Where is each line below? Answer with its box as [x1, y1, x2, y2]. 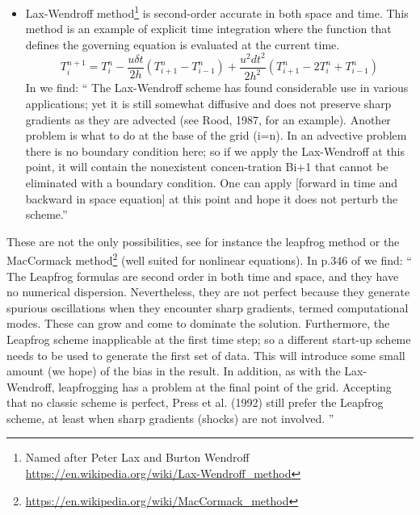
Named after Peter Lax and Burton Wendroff [25, 449, 250, 466]
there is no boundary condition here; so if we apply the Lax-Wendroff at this [25, 142, 405, 159]
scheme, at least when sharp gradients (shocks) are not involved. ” [6, 409, 334, 426]
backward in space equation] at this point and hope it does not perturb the [25, 190, 398, 207]
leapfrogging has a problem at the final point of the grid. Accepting [58, 378, 392, 395]
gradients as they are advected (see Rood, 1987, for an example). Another [25, 111, 391, 128]
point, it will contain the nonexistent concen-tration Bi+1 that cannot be [25, 158, 388, 175]
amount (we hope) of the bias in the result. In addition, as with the [6, 362, 341, 379]
